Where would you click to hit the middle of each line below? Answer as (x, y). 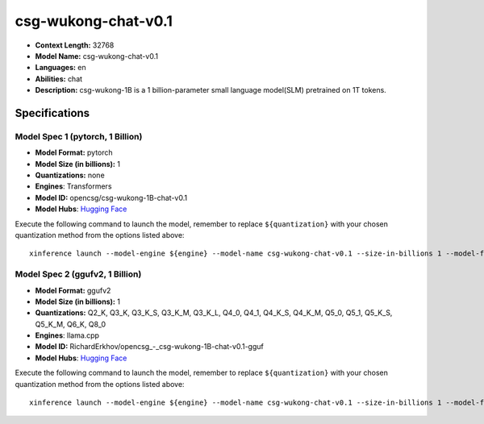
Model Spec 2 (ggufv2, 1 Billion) (78, 274)
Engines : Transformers (73, 186)
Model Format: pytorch (74, 152)
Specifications (52, 113)
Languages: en (60, 68)
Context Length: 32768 (75, 45)
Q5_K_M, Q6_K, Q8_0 (71, 324)
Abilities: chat (59, 79)
